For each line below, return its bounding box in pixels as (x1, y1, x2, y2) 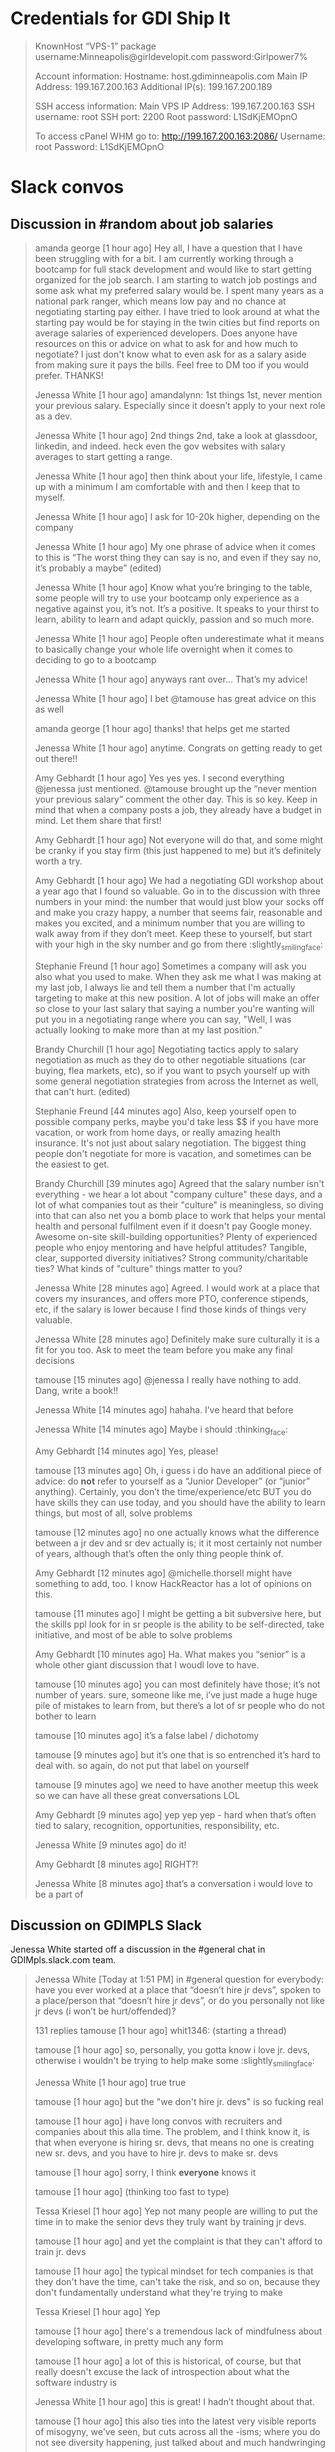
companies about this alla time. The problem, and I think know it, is (34, 2126, 310, 2138)
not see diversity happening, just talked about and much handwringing (34, 2437, 326, 2449)
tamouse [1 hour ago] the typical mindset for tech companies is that (34, 2265, 314, 2277)
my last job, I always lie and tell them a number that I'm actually (34, 981, 296, 993)
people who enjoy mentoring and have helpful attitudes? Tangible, (34, 1241, 308, 1253)
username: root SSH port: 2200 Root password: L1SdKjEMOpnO (34, 110, 298, 122)
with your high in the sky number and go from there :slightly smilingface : (34, 938, 324, 952)
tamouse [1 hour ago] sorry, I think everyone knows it (34, 2167, 257, 2179)
